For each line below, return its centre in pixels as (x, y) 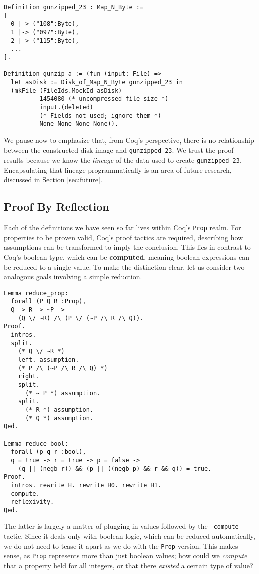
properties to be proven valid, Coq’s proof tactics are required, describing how (124, 237)
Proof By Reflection (57, 206)
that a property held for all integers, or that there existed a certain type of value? (129, 566)
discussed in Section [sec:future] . (53, 179)
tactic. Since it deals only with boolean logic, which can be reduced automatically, (130, 536)
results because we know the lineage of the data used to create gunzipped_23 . (123, 160)
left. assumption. (49, 360)
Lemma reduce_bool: (36, 443)
